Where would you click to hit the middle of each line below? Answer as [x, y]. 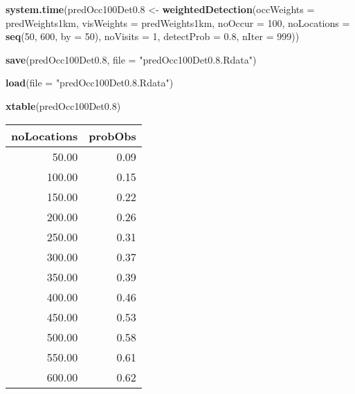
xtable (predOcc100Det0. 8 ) [63, 105]
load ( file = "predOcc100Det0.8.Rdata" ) [90, 83]
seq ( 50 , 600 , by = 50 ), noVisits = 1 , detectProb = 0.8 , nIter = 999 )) [153, 36]
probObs [112, 135]
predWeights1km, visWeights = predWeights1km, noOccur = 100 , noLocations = [178, 22]
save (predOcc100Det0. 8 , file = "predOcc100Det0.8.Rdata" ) [131, 59]
